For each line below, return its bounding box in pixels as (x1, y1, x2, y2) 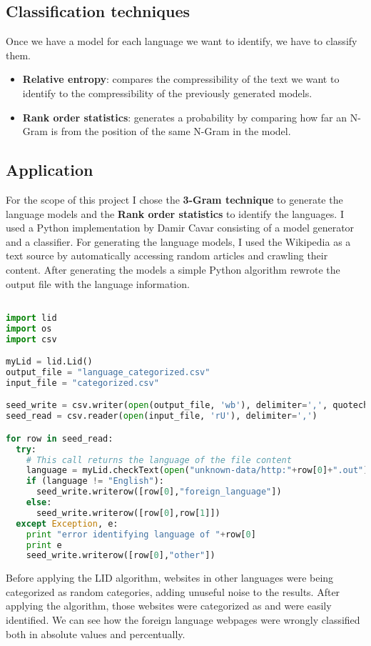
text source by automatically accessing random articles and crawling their (6, 248, 328, 263)
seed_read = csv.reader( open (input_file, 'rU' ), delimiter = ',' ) (6, 411, 317, 422)
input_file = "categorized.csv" (6, 377, 159, 388)
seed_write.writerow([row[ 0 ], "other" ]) (26, 550, 215, 561)
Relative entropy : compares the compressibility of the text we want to (22, 71, 340, 86)
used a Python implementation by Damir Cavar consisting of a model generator (6, 220, 355, 235)
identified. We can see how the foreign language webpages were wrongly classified (6, 612, 360, 627)
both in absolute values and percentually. (6, 626, 185, 641)
